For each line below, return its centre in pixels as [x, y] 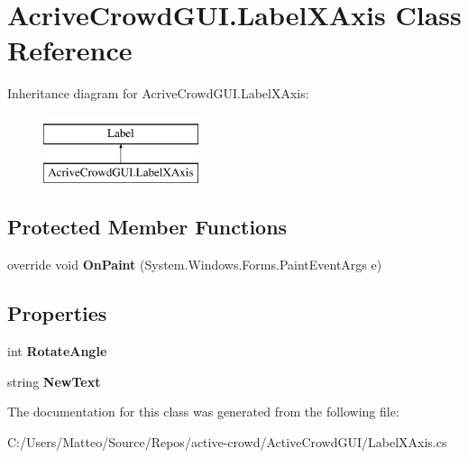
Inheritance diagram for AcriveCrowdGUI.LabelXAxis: [158, 93]
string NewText [54, 381]
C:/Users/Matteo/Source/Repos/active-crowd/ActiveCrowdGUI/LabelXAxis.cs [227, 441]
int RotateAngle [57, 351]
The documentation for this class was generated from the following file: [203, 412]
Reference [70, 50]
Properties [57, 313]
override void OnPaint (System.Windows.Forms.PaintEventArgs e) [195, 265]
